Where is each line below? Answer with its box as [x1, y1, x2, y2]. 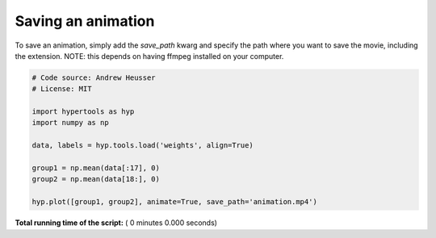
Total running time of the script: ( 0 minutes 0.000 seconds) [15, 218, 218, 228]
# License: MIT [31, 85, 92, 94]
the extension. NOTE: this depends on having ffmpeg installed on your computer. [15, 51, 284, 61]
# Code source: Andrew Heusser [31, 73, 157, 82]
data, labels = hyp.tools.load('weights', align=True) [31, 141, 254, 150]
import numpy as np [31, 118, 109, 127]
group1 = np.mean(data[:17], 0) [31, 164, 161, 173]
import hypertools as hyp [31, 107, 135, 116]
